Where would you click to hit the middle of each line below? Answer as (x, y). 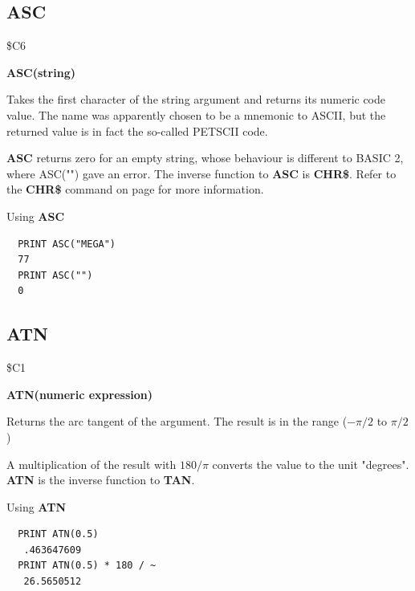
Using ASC (36, 216)
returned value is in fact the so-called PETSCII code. (137, 130)
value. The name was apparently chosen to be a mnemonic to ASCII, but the (196, 114)
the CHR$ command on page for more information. (135, 189)
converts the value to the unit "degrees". (311, 464)
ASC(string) (41, 72)
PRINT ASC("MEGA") (67, 244)
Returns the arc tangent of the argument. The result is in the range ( (177, 421)
